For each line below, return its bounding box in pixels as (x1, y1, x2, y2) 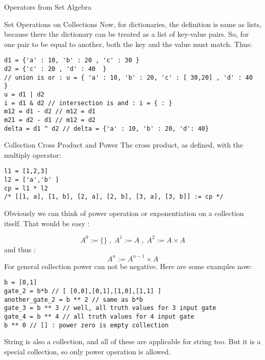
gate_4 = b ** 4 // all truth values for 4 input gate (4, 313, 195, 321)
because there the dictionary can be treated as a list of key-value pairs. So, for (4, 29, 249, 39)
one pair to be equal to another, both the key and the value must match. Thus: (4, 38, 252, 49)
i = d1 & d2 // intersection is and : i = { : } (4, 99, 173, 107)
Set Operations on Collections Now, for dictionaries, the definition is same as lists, (4, 18, 261, 29)
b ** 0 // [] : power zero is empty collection (4, 321, 169, 329)
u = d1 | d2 (4, 91, 44, 98)
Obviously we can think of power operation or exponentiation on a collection (4, 208, 244, 219)
